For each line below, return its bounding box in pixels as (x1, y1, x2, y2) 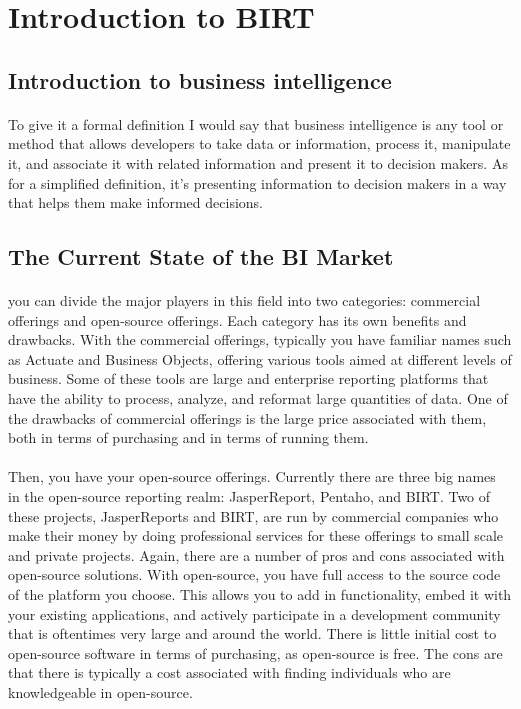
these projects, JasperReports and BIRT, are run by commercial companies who (8, 505, 499, 526)
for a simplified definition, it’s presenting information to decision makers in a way (8, 172, 507, 193)
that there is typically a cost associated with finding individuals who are (8, 662, 451, 683)
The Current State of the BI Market (8, 241, 394, 272)
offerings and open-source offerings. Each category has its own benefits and (8, 309, 467, 330)
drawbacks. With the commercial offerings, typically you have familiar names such (8, 329, 512, 350)
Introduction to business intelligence (8, 64, 392, 95)
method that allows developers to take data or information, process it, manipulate (8, 133, 511, 154)
